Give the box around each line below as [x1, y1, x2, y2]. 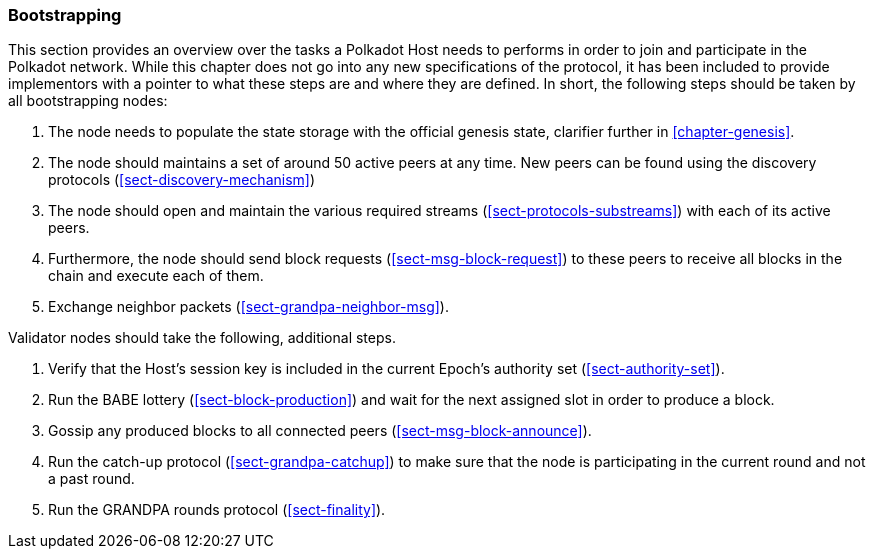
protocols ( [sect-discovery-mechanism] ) [48, 171, 316, 189]
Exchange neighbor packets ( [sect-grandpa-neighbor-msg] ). [48, 298, 449, 316]
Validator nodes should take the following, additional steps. [8, 329, 396, 347]
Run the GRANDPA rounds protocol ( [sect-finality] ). [48, 501, 386, 519]
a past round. [48, 470, 135, 488]
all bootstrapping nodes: [8, 92, 168, 110]
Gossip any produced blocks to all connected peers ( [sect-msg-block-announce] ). [48, 422, 592, 440]
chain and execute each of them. [48, 267, 264, 285]
